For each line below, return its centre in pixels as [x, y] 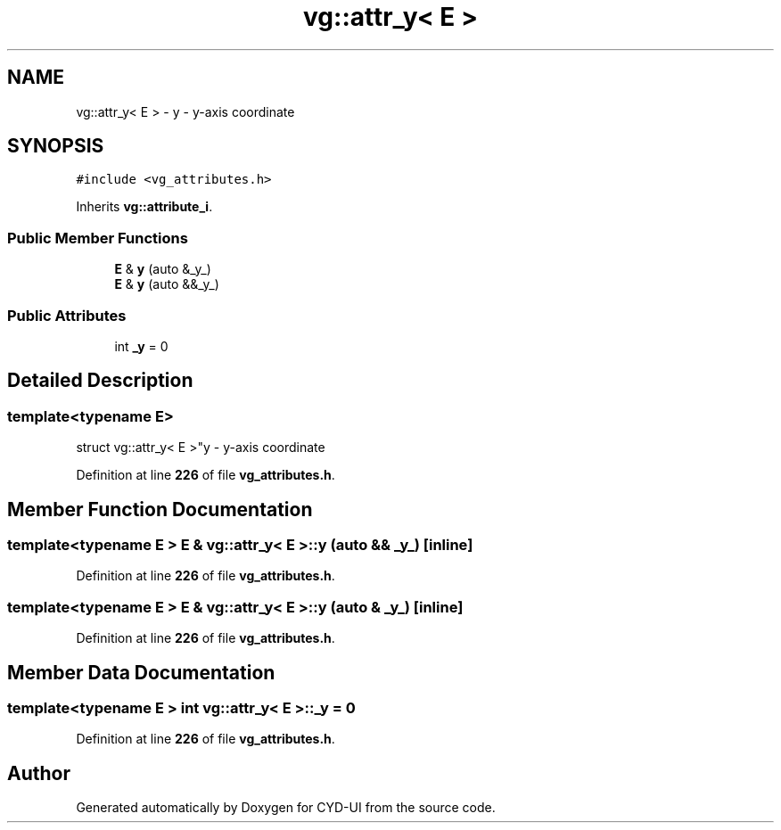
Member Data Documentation [141, 672]
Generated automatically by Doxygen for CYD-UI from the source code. [286, 808]
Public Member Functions [98, 238]
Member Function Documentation [160, 509]
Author [39, 773]
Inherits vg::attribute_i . [144, 207]
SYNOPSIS [56, 146]
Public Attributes [67, 315]
